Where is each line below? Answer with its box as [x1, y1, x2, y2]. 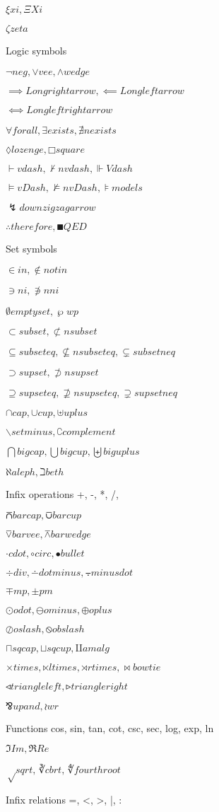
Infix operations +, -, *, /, [6, 487, 119, 501]
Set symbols [6, 240, 57, 255]
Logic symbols [6, 43, 67, 57]
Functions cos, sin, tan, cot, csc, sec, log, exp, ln [6, 720, 214, 735]
